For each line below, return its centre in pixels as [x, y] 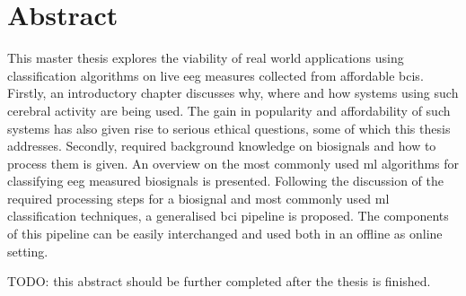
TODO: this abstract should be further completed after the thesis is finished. [219, 281]
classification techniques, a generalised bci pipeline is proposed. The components [228, 216]
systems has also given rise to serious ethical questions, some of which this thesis [229, 128]
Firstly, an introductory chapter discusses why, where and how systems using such [233, 93]
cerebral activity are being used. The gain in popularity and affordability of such [229, 110]
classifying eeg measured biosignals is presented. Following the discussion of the [225, 181]
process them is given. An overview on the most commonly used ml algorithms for [233, 163]
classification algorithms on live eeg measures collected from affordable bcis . [215, 75]
